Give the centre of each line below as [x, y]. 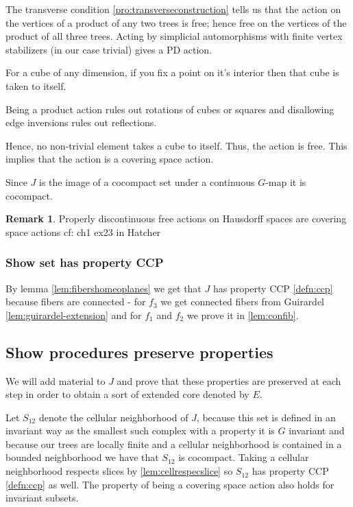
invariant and [317, 431]
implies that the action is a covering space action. [110, 159]
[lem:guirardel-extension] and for [74, 315]
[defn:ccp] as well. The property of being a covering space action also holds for [170, 484]
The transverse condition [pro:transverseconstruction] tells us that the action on [173, 9]
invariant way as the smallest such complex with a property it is [140, 431]
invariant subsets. [42, 498]
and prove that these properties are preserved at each [229, 380]
